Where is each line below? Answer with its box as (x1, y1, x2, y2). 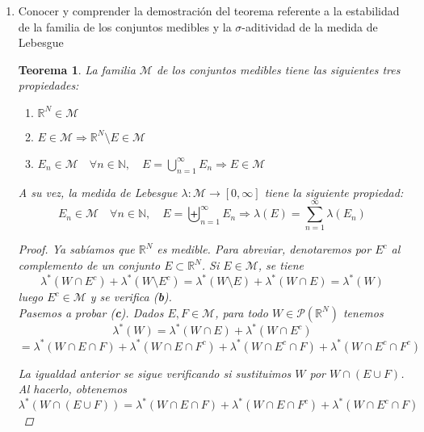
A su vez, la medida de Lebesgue (18, 183, 178, 200)
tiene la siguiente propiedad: (264, 183, 404, 200)
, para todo (215, 304, 268, 321)
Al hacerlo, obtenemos (18, 380, 128, 397)
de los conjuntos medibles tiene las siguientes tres (156, 61, 401, 78)
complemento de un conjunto (18, 257, 161, 274)
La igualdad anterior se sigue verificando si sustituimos (18, 364, 292, 381)
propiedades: (18, 77, 79, 94)
